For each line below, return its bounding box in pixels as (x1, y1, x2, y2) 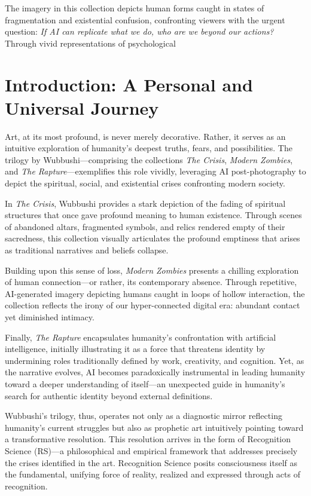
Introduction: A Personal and (5, 72, 253, 96)
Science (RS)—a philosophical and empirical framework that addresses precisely (5, 444, 298, 457)
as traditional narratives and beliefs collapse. (5, 244, 169, 256)
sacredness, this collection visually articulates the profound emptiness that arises (5, 232, 300, 244)
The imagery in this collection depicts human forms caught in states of (5, 2, 264, 14)
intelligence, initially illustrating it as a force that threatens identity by (5, 342, 266, 355)
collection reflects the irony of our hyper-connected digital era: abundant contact (5, 299, 300, 311)
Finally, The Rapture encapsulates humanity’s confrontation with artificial (5, 330, 276, 343)
